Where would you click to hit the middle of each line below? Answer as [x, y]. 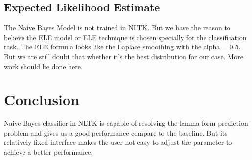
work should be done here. [43, 66]
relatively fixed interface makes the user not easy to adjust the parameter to [118, 142]
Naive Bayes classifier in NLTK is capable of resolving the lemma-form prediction [126, 123]
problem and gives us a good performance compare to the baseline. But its [116, 132]
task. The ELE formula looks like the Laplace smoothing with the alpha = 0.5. [122, 47]
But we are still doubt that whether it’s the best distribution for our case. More [124, 56]
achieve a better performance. [48, 152]
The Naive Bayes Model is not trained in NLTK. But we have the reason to [117, 28]
